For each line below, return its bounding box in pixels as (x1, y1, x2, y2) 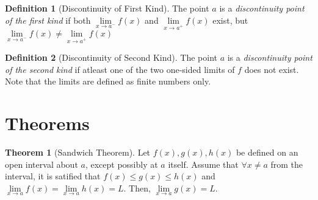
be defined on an (236, 146, 298, 159)
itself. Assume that (168, 157, 239, 170)
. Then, (123, 181, 151, 194)
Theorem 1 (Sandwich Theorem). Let (5, 146, 151, 159)
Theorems (5, 111, 90, 136)
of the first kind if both (5, 13, 91, 26)
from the (270, 157, 303, 170)
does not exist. (244, 63, 299, 75)
